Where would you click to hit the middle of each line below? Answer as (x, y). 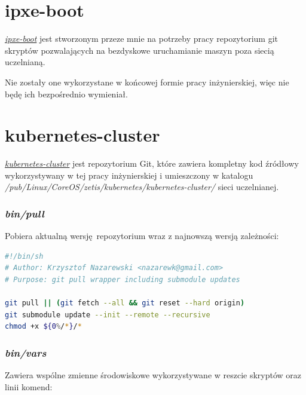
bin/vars (26, 352)
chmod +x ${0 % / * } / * (43, 327)
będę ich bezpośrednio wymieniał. (66, 94)
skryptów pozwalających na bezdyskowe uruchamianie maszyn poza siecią (140, 50)
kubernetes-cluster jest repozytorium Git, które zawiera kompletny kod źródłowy (152, 163)
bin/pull (25, 213)
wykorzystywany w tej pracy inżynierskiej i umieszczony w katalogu (129, 175)
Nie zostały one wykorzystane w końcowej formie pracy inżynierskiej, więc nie (147, 82)
